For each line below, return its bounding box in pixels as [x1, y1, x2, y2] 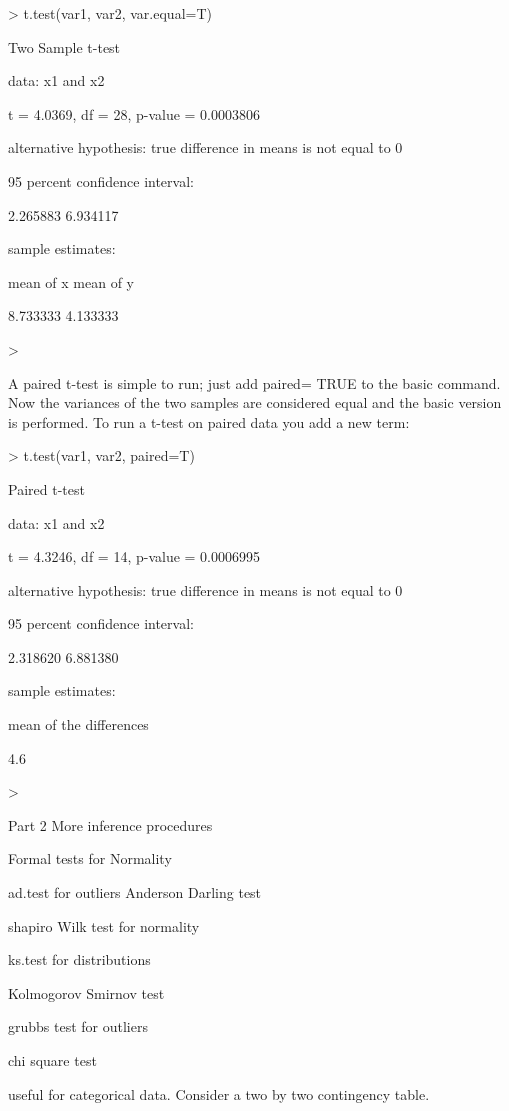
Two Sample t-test [8, 36, 121, 57]
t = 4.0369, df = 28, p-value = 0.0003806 [8, 103, 260, 124]
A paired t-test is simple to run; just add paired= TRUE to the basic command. [8, 372, 501, 393]
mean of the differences [8, 714, 149, 735]
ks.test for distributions [8, 949, 151, 970]
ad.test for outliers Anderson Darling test [8, 882, 262, 903]
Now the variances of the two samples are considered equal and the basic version [8, 392, 502, 413]
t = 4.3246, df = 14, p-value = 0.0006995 [8, 546, 260, 567]
